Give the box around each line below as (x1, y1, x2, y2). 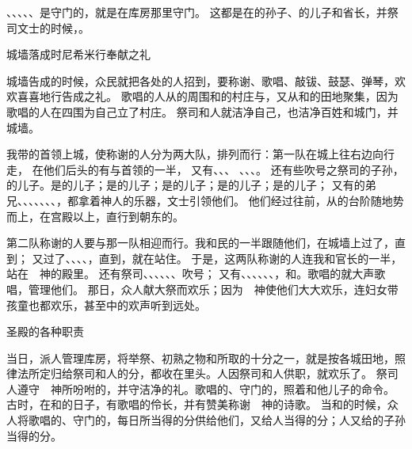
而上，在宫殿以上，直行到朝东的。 (6, 207, 184, 224)
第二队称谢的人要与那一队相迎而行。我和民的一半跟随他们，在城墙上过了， (6, 234, 395, 251)
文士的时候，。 (17, 19, 90, 36)
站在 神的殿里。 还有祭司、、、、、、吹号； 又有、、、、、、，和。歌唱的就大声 (6, 265, 375, 282)
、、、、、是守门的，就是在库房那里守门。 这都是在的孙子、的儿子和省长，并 (6, 4, 387, 20)
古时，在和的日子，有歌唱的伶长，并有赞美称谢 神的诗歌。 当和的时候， (6, 396, 387, 413)
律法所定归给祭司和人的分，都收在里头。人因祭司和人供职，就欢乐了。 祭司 (6, 365, 399, 382)
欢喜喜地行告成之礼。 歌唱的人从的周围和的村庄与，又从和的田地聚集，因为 (6, 88, 399, 105)
